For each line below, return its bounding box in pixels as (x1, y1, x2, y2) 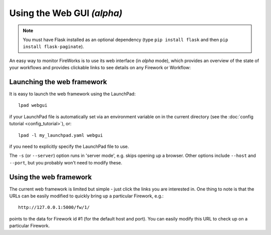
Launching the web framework (9, 78, 107, 86)
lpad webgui (18, 103, 48, 108)
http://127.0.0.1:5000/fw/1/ (18, 204, 90, 210)
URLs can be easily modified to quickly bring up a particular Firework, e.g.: (9, 193, 164, 199)
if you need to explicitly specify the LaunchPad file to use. (9, 143, 129, 149)
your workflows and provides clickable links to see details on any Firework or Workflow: (9, 65, 191, 71)
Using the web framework (9, 173, 92, 181)
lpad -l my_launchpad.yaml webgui (18, 132, 103, 138)
